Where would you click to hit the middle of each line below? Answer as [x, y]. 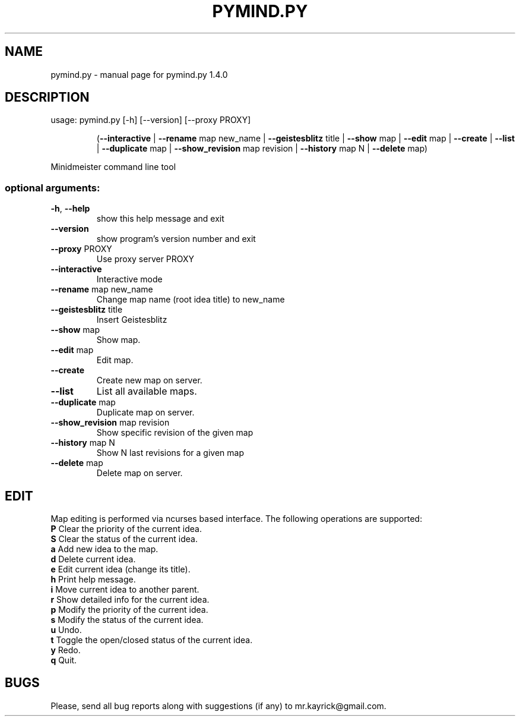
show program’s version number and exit [176, 239]
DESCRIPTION [47, 97]
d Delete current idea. [93, 559]
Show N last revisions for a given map [170, 453]
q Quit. [64, 660]
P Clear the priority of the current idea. [126, 529]
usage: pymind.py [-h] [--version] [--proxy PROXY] [151, 120]
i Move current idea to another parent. [125, 590]
